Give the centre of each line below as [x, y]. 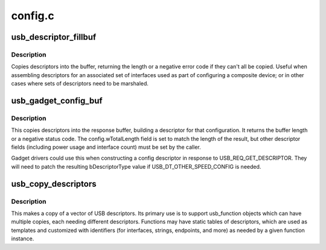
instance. [23, 239]
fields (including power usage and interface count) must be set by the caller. [106, 147]
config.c [33, 16]
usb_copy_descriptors [54, 184]
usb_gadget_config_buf [57, 100]
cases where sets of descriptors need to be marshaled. [80, 84]
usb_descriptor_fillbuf [54, 37]
